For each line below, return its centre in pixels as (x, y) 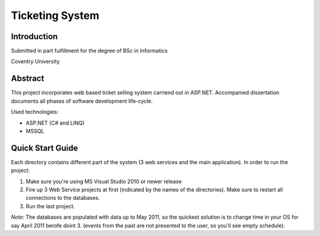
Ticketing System (55, 15)
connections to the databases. (63, 198)
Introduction (34, 36)
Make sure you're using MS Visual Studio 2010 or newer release (104, 181)
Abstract (28, 79)
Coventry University (35, 62)
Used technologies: (35, 112)
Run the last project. (50, 206)
